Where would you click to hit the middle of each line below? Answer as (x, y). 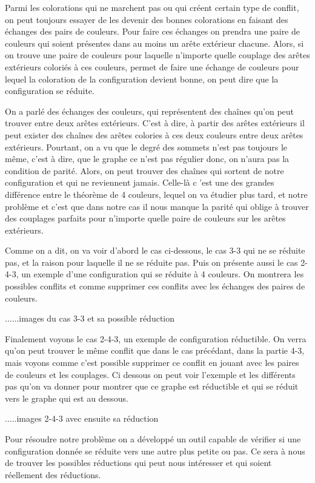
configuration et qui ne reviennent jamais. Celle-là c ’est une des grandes (140, 182)
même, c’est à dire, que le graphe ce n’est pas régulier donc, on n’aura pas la (147, 159)
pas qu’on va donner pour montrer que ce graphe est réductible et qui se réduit (152, 386)
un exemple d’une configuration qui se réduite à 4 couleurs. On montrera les (163, 274)
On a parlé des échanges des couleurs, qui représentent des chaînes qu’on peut (150, 111)
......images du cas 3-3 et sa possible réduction (90, 318)
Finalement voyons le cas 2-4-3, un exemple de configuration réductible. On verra (156, 338)
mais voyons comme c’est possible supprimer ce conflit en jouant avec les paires (152, 363)
